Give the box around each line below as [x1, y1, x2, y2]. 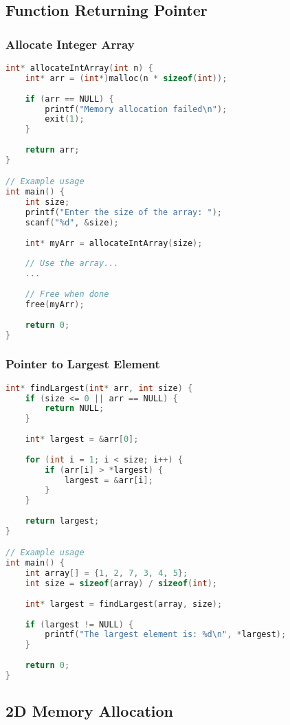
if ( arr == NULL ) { [25, 93, 114, 104]
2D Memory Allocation [5, 700, 174, 722]
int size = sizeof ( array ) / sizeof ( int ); [25, 579, 217, 589]
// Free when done [25, 289, 109, 300]
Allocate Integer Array [5, 35, 135, 52]
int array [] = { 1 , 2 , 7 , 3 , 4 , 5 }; [25, 568, 188, 579]
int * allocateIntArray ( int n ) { [5, 63, 153, 73]
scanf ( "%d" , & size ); [25, 217, 119, 227]
